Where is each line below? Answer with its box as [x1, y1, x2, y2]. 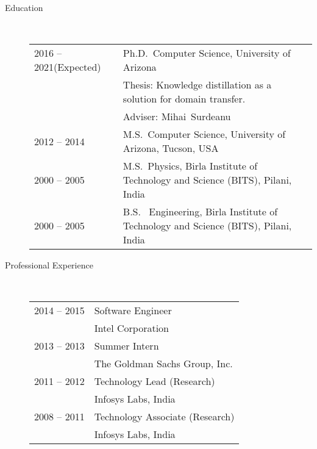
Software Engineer [94, 303, 172, 318]
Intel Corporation [94, 321, 169, 336]
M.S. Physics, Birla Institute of [123, 159, 258, 173]
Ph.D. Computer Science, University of [123, 46, 291, 60]
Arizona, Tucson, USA [123, 141, 219, 156]
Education [5, 1, 43, 13]
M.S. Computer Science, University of [123, 127, 286, 142]
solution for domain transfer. [123, 92, 246, 106]
